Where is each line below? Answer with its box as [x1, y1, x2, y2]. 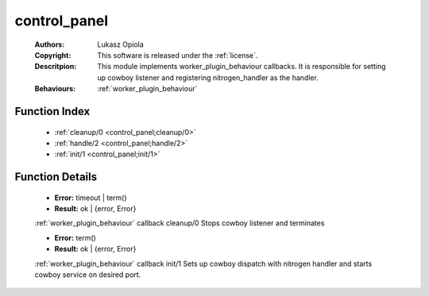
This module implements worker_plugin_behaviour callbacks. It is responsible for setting [97, 62, 386, 71]
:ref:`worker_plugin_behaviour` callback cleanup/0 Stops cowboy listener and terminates [34, 218, 325, 228]
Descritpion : [34, 62, 77, 71]
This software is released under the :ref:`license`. [97, 50, 258, 60]
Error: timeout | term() [54, 193, 127, 202]
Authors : [34, 40, 65, 49]
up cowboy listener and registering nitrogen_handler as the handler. [97, 72, 319, 83]
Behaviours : [34, 84, 75, 94]
